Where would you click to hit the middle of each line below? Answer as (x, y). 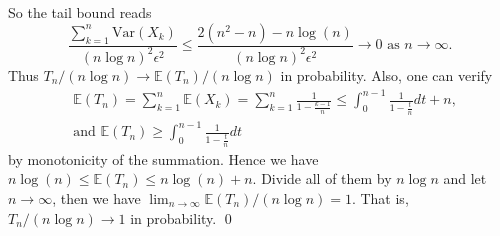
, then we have (96, 197)
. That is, (380, 197)
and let (465, 178)
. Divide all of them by (322, 178)
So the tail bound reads (80, 12)
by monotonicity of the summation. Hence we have (163, 158)
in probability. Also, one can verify (386, 74)
